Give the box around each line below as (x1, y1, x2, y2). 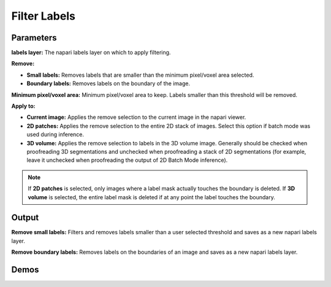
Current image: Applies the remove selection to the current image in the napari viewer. (26, 113, 246, 121)
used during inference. (26, 131, 85, 138)
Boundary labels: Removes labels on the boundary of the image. (26, 80, 190, 87)
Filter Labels (11, 9, 76, 23)
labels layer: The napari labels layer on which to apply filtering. (11, 49, 171, 56)
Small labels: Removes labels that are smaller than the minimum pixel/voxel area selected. (26, 71, 254, 78)
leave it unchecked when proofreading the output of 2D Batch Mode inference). (26, 156, 228, 164)
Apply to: (11, 102, 36, 110)
